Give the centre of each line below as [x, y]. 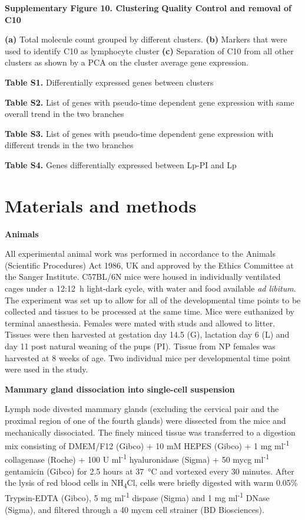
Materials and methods [101, 205]
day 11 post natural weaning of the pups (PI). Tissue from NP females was [140, 346]
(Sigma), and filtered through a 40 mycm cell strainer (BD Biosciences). [135, 509]
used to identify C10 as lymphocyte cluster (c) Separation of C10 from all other [149, 50]
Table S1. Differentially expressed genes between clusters [109, 82]
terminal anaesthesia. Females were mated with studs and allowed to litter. [140, 323]
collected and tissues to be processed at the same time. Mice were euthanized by [150, 311]
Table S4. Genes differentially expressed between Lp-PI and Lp [121, 164]
